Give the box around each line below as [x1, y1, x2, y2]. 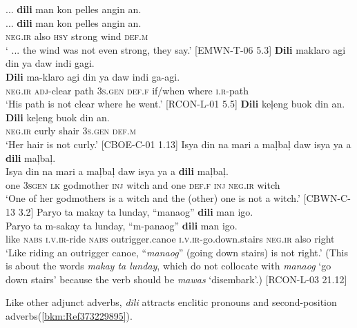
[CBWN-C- [303, 191, 351, 205]
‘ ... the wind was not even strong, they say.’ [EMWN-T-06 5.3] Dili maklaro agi [6, 42, 346, 57]
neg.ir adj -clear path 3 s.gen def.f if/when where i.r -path [6, 83, 249, 97]
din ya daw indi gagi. [6, 56, 95, 70]
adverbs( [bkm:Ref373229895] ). [6, 309, 133, 323]
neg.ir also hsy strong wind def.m [6, 29, 148, 43]
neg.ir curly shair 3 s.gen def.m [6, 123, 136, 138]
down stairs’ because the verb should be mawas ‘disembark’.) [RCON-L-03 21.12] [6, 271, 347, 286]
